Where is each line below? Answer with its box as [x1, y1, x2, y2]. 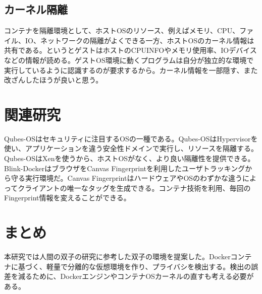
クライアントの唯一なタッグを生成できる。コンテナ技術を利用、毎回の [18, 182, 251, 193]
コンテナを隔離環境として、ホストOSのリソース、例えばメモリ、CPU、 [4, 25, 240, 36]
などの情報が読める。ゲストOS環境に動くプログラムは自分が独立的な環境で [4, 54, 254, 65]
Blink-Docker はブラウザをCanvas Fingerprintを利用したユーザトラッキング [4, 163, 245, 173]
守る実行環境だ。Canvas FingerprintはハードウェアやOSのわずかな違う [11, 173, 243, 183]
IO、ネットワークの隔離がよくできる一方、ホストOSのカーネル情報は [25, 35, 254, 45]
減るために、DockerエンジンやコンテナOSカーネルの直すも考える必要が [18, 271, 254, 281]
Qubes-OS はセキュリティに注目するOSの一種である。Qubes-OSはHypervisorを [4, 133, 258, 143]
